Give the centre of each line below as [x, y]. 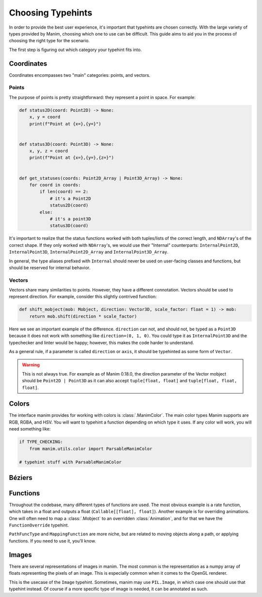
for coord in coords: [55, 185]
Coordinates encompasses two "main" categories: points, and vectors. [80, 75]
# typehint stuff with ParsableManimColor [70, 462]
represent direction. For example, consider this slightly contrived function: [83, 297]
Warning [31, 365]
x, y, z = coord [49, 151]
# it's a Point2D [70, 198]
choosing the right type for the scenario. [49, 41]
